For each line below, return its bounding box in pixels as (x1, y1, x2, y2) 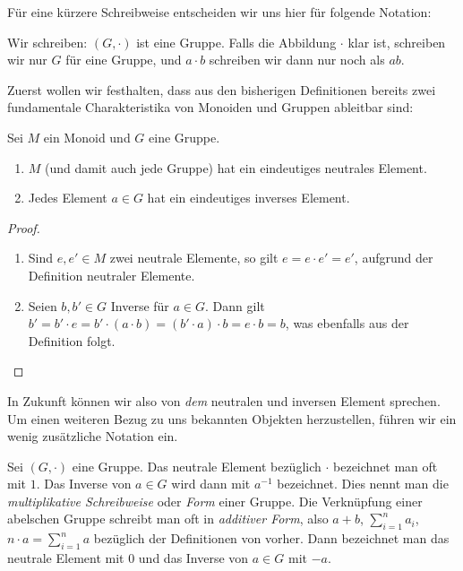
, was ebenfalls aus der (285, 314, 409, 333)
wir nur (7, 50, 47, 69)
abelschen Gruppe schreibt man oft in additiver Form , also (7, 509, 329, 528)
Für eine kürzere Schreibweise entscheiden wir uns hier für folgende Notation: (7, 3, 432, 21)
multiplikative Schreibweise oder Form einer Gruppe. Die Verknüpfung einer (7, 491, 423, 510)
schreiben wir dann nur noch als (209, 50, 385, 69)
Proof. (7, 218, 40, 237)
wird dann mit (171, 474, 251, 493)
